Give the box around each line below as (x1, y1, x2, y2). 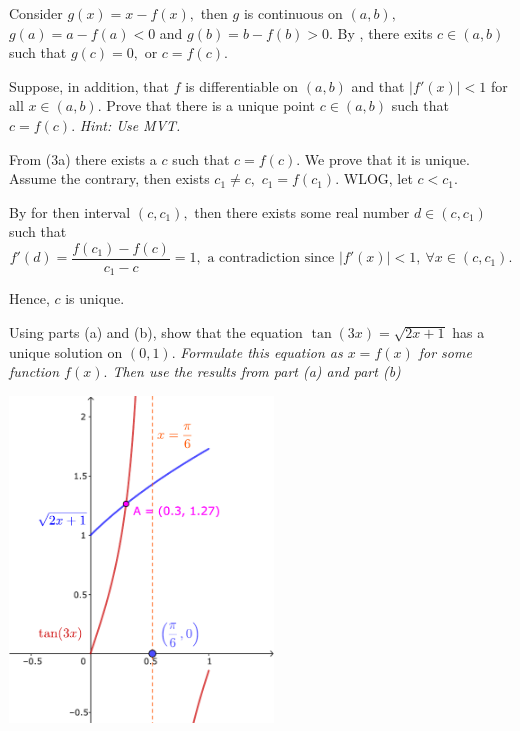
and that (351, 75, 405, 96)
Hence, (9, 288, 50, 309)
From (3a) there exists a (9, 148, 157, 169)
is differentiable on (185, 75, 299, 96)
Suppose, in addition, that (9, 75, 169, 96)
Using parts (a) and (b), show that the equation (9, 322, 303, 343)
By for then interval (9, 201, 131, 222)
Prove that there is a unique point (106, 95, 316, 116)
